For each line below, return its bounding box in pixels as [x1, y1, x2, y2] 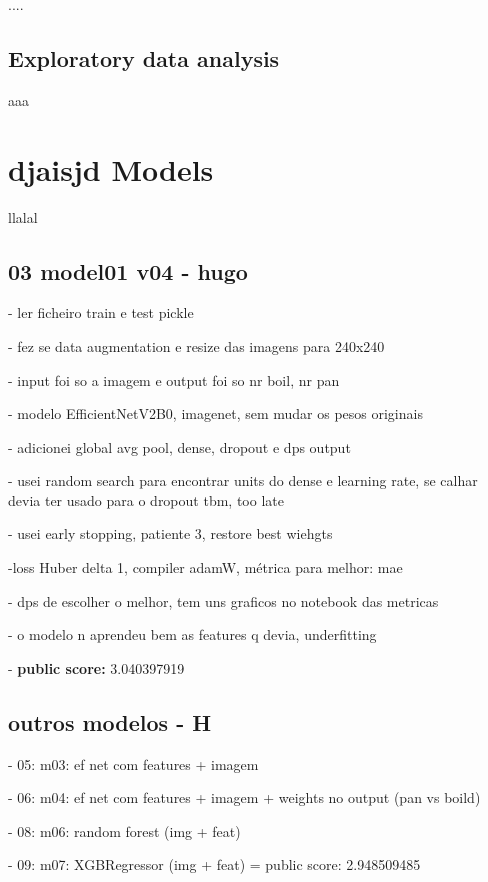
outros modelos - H [8, 706, 212, 737]
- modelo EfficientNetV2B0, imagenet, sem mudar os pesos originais [8, 403, 423, 424]
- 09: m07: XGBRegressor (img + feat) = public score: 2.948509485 [8, 854, 421, 875]
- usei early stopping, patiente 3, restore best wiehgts [8, 523, 333, 544]
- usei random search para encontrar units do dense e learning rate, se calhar [8, 470, 478, 491]
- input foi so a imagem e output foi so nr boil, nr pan [8, 369, 340, 390]
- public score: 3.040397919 [8, 657, 185, 678]
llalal [8, 206, 38, 227]
